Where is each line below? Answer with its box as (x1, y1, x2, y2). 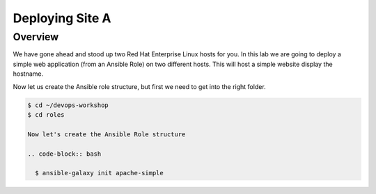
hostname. (13, 70, 44, 78)
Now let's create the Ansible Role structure (27, 130, 186, 138)
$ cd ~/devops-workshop (27, 101, 109, 109)
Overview (13, 31, 59, 43)
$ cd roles (27, 111, 65, 118)
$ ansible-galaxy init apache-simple (35, 169, 164, 177)
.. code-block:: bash (27, 149, 102, 158)
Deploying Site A (13, 10, 111, 26)
